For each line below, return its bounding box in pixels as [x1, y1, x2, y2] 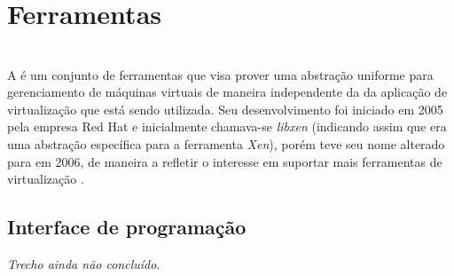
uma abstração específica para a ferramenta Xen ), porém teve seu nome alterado [7, 134, 445, 153]
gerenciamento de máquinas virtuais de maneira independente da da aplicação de [7, 83, 448, 101]
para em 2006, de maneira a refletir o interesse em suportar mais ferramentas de [7, 152, 442, 170]
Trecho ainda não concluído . [7, 254, 160, 272]
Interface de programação [7, 213, 247, 241]
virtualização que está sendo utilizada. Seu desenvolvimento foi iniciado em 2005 [7, 99, 443, 118]
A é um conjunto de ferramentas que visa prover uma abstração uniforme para [7, 65, 434, 83]
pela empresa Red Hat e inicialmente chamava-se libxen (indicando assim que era [7, 117, 447, 136]
